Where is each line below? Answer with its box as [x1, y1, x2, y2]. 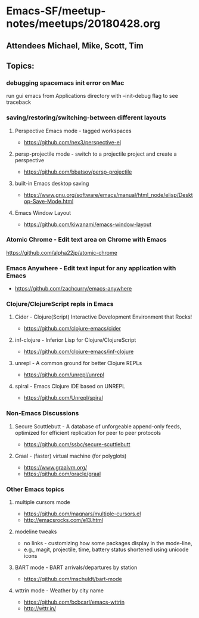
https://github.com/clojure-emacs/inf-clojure [23, 348, 134, 356]
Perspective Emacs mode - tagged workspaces [14, 127, 132, 134]
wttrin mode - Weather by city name [14, 587, 104, 594]
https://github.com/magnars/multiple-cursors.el [23, 510, 141, 517]
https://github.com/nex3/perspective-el [23, 138, 121, 146]
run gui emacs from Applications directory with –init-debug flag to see [6, 92, 179, 100]
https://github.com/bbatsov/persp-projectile [23, 168, 132, 175]
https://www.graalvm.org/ [23, 463, 88, 471]
